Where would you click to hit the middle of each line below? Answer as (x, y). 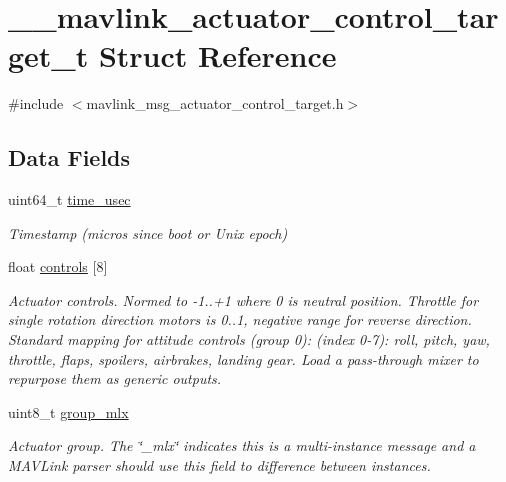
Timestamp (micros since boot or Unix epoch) (148, 232)
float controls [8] (58, 266)
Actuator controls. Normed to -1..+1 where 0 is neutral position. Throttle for (243, 299)
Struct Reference (217, 55)
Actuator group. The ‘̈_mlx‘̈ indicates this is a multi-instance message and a (242, 445)
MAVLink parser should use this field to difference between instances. (219, 465)
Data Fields (69, 157)
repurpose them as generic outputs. (115, 378)
